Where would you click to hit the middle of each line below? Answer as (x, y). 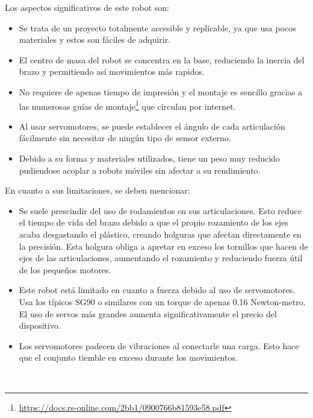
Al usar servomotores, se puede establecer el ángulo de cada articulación (152, 126)
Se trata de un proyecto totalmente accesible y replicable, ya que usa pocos (157, 27)
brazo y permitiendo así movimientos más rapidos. (112, 71)
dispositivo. (40, 325)
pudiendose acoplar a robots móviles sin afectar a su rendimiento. (140, 170)
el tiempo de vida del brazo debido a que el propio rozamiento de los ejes (153, 222)
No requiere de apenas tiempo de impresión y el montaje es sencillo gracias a (161, 91)
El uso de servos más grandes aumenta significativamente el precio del (148, 313)
